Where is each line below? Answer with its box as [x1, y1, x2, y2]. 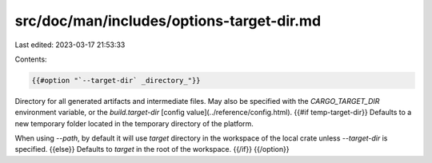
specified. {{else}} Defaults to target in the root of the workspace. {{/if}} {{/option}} [14, 145, 290, 154]
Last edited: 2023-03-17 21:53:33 [14, 40, 126, 50]
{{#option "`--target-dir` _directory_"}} [31, 76, 201, 85]
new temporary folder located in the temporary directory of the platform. [14, 118, 254, 128]
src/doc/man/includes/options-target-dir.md [14, 12, 322, 30]
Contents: [14, 54, 47, 64]
